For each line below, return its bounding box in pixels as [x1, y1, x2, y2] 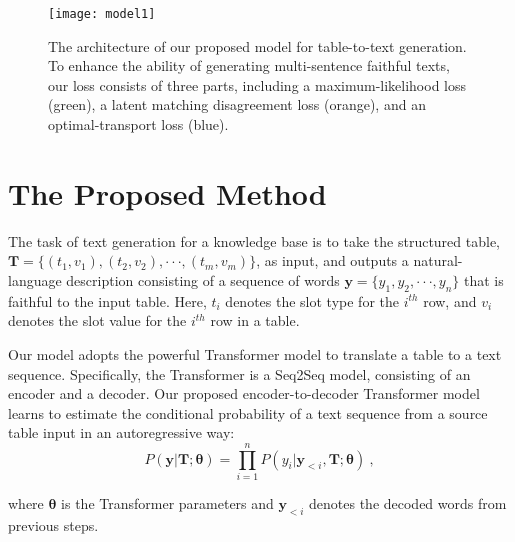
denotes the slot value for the [8, 310, 187, 331]
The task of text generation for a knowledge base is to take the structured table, [8, 230, 500, 251]
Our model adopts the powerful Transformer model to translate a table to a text [8, 343, 502, 364]
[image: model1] [48, 7, 156, 21]
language [8, 269, 62, 290]
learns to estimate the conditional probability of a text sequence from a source [8, 402, 488, 423]
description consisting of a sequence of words [66, 269, 340, 290]
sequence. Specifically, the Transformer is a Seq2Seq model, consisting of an [8, 363, 471, 384]
